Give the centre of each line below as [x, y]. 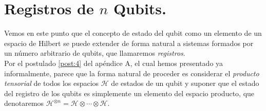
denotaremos [24, 103]
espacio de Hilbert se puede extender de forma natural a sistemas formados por [129, 43]
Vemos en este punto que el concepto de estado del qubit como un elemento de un [133, 33]
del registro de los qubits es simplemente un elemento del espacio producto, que [129, 93]
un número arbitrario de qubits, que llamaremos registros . [95, 53]
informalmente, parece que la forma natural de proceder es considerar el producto [132, 73]
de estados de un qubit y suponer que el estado [185, 83]
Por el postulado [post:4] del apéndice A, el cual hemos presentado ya [114, 63]
